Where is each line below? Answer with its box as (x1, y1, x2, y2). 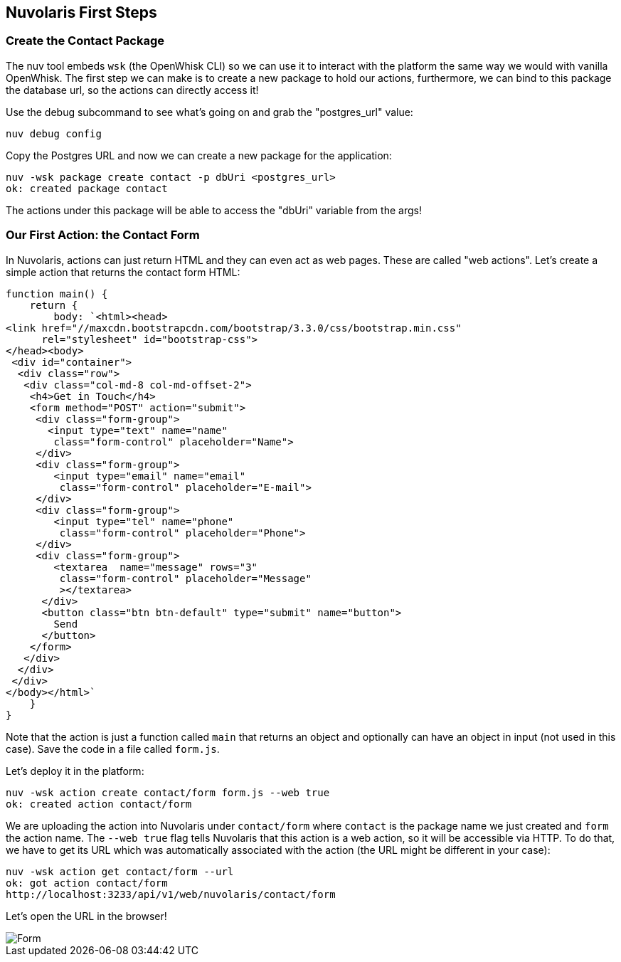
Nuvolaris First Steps (6, 4, 157, 21)
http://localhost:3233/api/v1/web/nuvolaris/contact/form (6, 888, 336, 900)
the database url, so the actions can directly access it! (6, 83, 259, 96)
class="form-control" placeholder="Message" (59, 572, 312, 584)
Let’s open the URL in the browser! (6, 909, 167, 922)
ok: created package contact (6, 182, 168, 194)
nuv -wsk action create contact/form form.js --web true (6, 786, 330, 798)
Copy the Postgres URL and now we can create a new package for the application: (6, 149, 392, 162)
